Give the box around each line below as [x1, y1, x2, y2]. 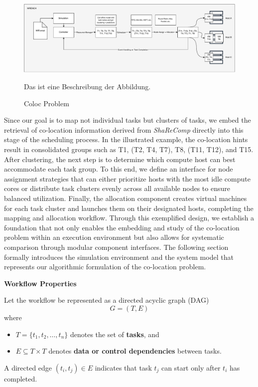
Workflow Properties [4, 278, 77, 288]
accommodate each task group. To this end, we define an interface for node [4, 164, 233, 174]
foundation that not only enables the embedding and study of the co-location [4, 222, 240, 232]
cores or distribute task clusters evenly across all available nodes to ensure [4, 183, 230, 193]
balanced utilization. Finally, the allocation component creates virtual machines [4, 193, 247, 203]
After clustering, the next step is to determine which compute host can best [4, 154, 236, 164]
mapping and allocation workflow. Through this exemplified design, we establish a [4, 212, 255, 223]
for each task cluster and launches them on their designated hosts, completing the [4, 202, 254, 213]
